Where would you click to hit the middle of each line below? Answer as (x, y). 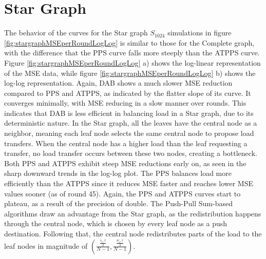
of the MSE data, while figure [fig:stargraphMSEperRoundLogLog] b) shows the (130, 73)
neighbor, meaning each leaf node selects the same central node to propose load (129, 133)
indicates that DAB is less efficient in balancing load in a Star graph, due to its (129, 113)
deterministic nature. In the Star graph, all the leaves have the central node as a (131, 123)
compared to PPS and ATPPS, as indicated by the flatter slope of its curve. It (128, 93)
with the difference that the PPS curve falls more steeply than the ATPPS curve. (132, 53)
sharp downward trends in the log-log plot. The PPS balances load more (118, 173)
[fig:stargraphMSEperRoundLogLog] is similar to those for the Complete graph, (129, 42)
